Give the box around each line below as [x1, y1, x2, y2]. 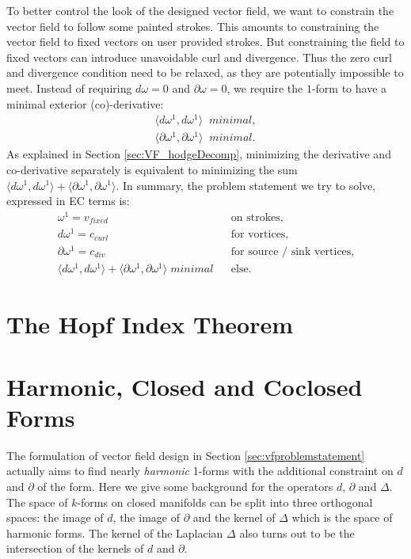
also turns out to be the [239, 524, 355, 541]
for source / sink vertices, [230, 245, 355, 257]
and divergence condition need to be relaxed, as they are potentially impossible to [6, 64, 404, 81]
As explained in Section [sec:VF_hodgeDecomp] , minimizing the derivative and [6, 146, 391, 162]
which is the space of [291, 509, 393, 526]
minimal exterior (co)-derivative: [6, 95, 164, 112]
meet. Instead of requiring [6, 79, 132, 96]
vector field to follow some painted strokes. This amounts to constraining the [6, 17, 379, 34]
